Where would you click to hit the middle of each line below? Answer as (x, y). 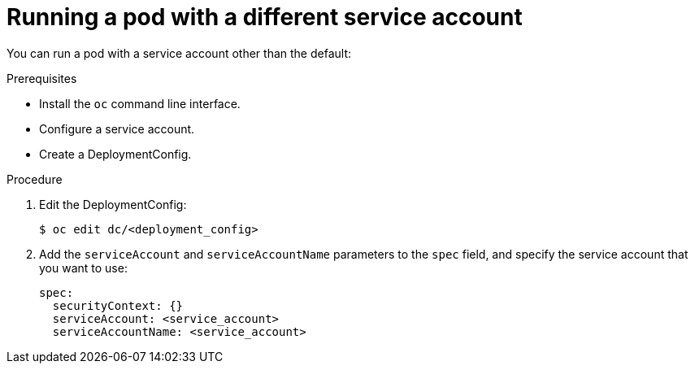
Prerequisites (42, 78)
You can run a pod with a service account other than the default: (179, 53)
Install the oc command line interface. (140, 103)
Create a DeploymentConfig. (115, 154)
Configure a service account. (117, 128)
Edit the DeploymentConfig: (113, 204)
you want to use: (83, 268)
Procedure (35, 179)
